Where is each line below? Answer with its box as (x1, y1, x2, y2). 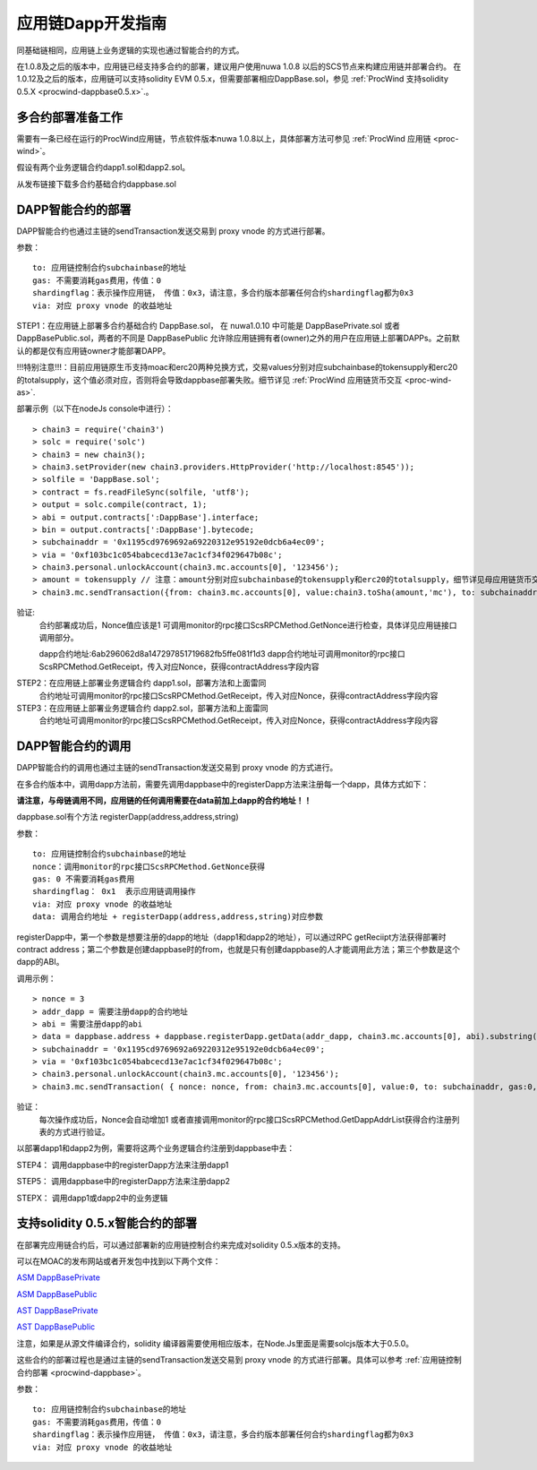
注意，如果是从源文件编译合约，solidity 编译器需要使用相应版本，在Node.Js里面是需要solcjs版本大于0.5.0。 (16, 1337, 413, 1348)
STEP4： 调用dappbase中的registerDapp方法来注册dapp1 (16, 1159, 229, 1170)
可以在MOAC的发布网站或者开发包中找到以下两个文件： (16, 1255, 221, 1267)
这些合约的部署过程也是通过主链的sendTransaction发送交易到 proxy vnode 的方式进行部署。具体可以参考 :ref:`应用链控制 (16, 1354, 463, 1365)
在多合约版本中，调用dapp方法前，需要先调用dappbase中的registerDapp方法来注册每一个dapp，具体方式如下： (16, 778, 430, 789)
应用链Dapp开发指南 (16, 13, 167, 33)
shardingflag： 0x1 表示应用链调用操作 (32, 887, 196, 897)
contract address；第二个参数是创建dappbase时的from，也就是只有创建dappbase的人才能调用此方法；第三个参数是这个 (16, 943, 461, 954)
